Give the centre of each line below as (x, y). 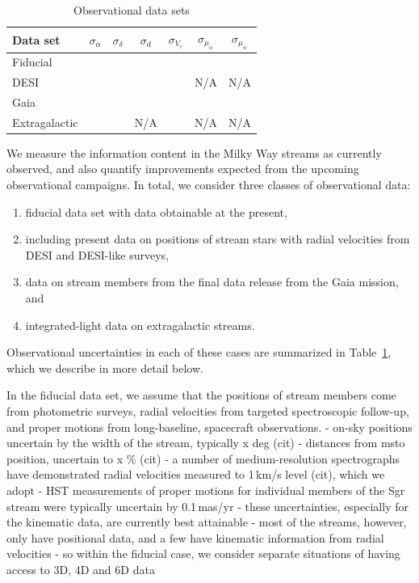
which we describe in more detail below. (105, 368)
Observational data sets (132, 10)
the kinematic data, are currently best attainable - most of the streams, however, (207, 522)
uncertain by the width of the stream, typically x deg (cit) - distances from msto (206, 443)
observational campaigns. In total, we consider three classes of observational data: (209, 185)
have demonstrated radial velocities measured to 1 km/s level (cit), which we (196, 474)
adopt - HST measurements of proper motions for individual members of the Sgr (206, 490)
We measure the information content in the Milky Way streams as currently (194, 152)
